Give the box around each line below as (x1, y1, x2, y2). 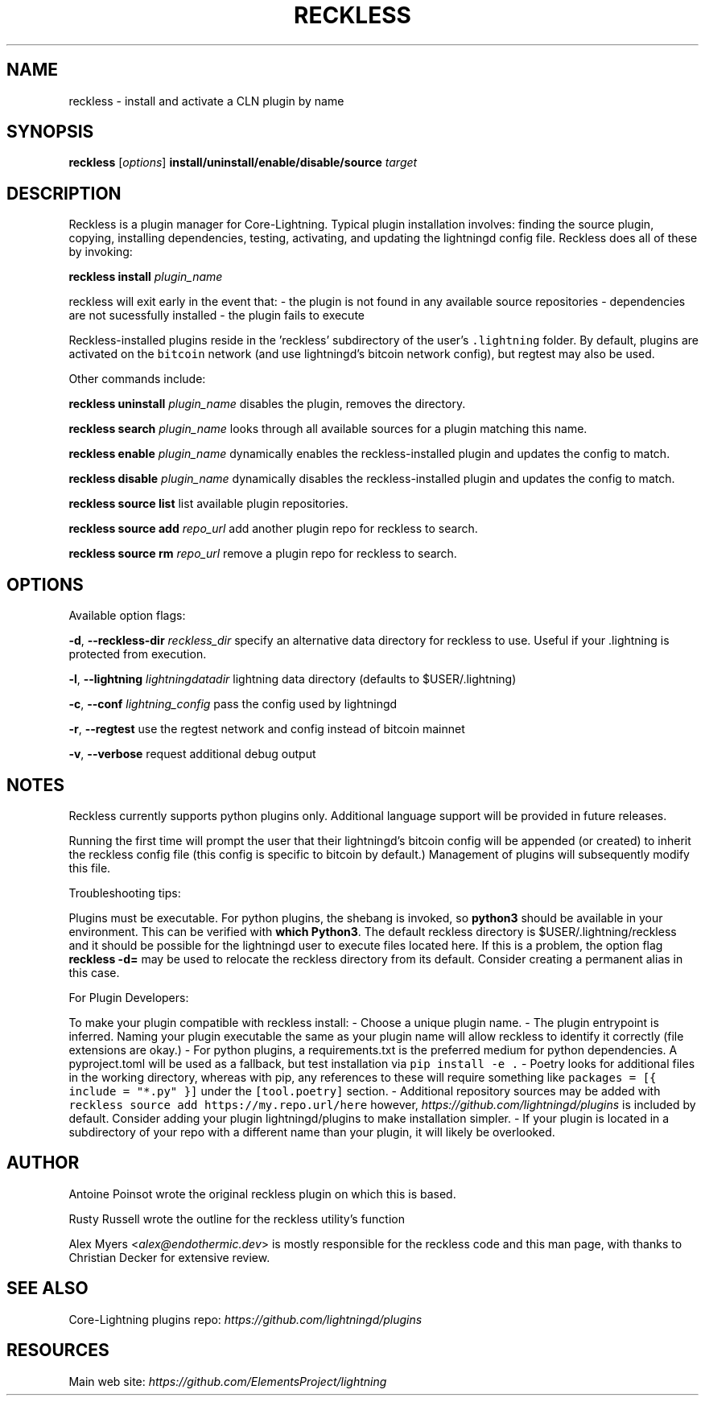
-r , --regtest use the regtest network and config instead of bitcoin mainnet (68, 722, 465, 736)
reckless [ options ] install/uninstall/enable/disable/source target (68, 155, 418, 170)
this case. (68, 965, 120, 979)
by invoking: (68, 245, 133, 259)
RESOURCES (6, 1340, 109, 1361)
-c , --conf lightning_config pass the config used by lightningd (68, 697, 398, 711)
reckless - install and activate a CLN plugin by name (68, 93, 344, 108)
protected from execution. (68, 647, 207, 662)
